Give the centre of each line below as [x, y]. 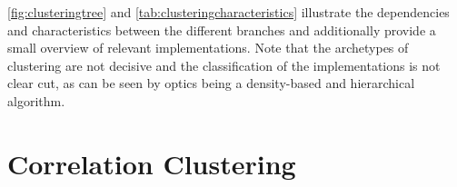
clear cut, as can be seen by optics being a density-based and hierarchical [211, 83]
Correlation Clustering [152, 163]
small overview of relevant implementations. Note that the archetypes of [208, 48]
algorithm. [36, 100]
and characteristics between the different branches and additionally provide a [222, 30]
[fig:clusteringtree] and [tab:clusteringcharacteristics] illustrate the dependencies [228, 12]
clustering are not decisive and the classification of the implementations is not [224, 65]
